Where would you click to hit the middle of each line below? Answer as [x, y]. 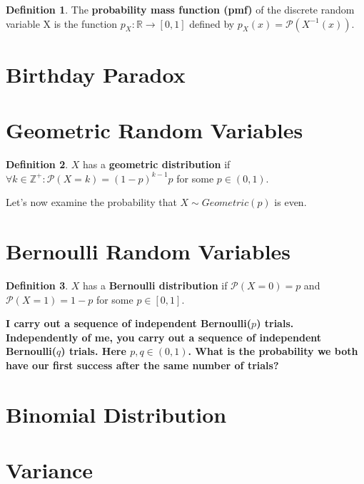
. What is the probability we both [273, 351]
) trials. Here [93, 351]
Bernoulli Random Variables [148, 251]
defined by [212, 23]
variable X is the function [62, 23]
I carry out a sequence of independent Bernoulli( [129, 323]
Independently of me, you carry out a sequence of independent [164, 337]
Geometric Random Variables [155, 130]
